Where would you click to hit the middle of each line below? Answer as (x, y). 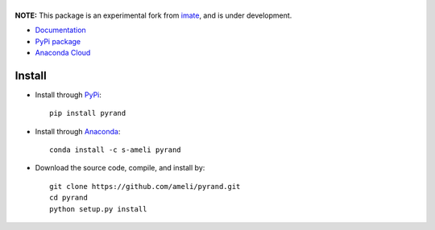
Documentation (60, 30)
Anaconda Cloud (63, 52)
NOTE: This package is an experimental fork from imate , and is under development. (153, 15)
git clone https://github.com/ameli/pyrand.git (145, 186)
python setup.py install (98, 209)
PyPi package (58, 41)
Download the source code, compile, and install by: (120, 168)
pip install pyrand (88, 113)
